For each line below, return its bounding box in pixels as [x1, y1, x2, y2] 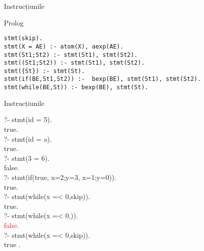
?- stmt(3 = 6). [4, 152, 50, 163]
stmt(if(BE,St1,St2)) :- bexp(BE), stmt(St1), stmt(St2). [4, 75, 201, 83]
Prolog [4, 17, 24, 27]
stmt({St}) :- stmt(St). [4, 67, 85, 75]
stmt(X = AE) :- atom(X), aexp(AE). [4, 43, 124, 50]
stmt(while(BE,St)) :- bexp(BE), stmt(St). [4, 84, 148, 91]
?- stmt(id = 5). [4, 114, 52, 125]
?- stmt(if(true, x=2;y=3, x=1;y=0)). [4, 172, 117, 182]
